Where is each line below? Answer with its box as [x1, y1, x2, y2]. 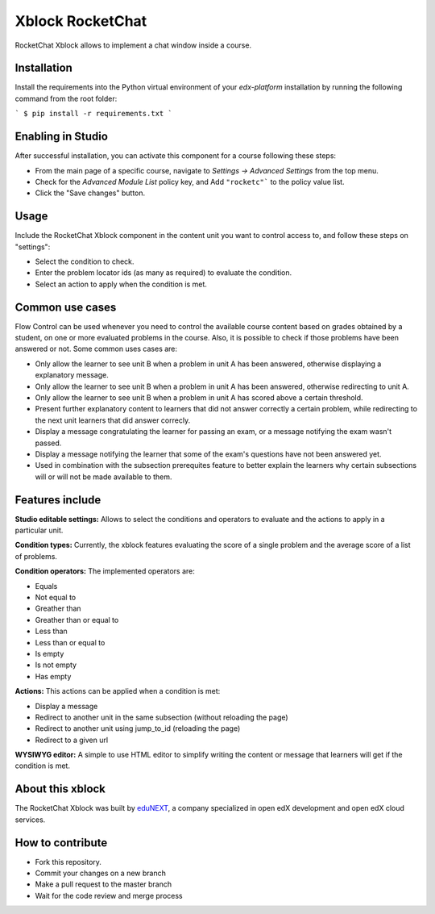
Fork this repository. [35, 857, 102, 866]
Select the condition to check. [35, 257, 135, 266]
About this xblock [14, 783, 106, 796]
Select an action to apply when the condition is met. [35, 279, 207, 289]
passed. [35, 438, 62, 448]
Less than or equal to [35, 637, 106, 647]
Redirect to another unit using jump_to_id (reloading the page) [35, 724, 241, 733]
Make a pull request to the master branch [35, 879, 172, 889]
